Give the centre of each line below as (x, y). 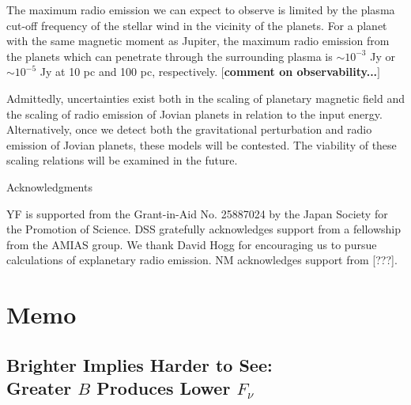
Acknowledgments (49, 186)
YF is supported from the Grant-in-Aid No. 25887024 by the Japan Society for (197, 213)
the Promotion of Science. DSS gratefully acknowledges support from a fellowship (204, 229)
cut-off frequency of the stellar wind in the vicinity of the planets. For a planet (197, 25)
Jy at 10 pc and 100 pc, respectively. (129, 72)
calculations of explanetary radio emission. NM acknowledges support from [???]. (202, 260)
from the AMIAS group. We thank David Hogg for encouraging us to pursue (192, 244)
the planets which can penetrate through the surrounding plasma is (170, 56)
